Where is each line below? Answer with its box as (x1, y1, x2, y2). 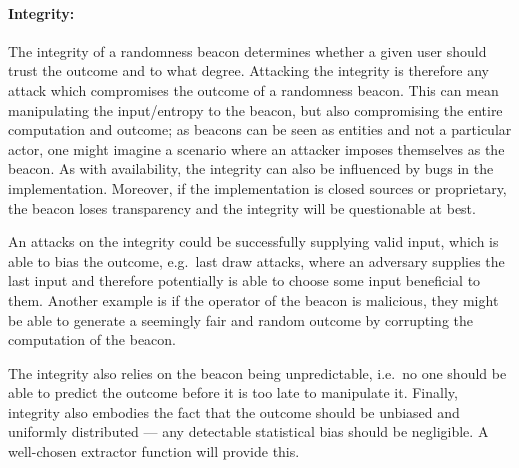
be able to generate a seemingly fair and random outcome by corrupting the (8, 309, 473, 330)
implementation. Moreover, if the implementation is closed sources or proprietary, (8, 177, 507, 198)
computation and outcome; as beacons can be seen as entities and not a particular (8, 119, 512, 140)
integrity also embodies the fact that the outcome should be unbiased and (8, 401, 460, 422)
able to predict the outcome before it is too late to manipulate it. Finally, (8, 382, 458, 403)
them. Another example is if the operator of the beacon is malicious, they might (8, 289, 499, 310)
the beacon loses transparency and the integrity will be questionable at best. (8, 197, 476, 218)
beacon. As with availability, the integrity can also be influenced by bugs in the (8, 158, 494, 179)
